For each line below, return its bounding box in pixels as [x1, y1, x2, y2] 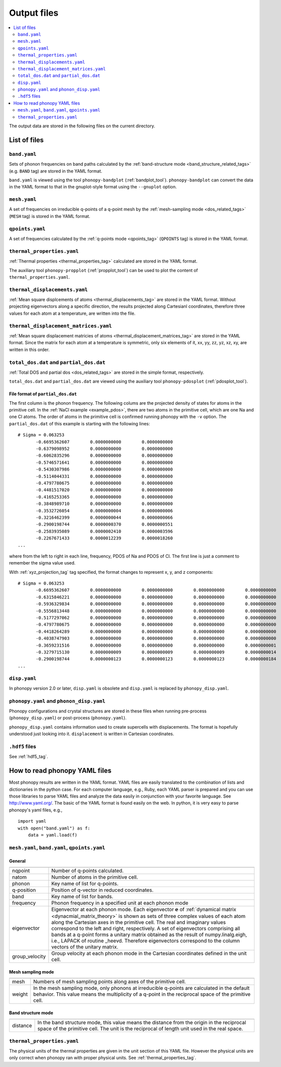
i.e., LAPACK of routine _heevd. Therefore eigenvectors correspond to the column [51, 937, 240, 944]
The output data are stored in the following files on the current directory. [9, 123, 155, 129]
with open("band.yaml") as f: [18, 825, 91, 831]
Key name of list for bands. [51, 893, 114, 900]
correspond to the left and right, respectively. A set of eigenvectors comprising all [51, 925, 240, 932]
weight [12, 991, 28, 998]
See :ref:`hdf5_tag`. [9, 754, 49, 760]
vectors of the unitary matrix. [51, 944, 119, 950]
